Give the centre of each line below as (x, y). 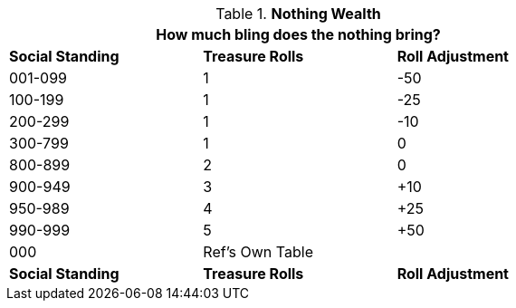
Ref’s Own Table (258, 252)
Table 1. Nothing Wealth (298, 14)
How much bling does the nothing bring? (298, 34)
